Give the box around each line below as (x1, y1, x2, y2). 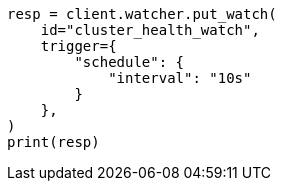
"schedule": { (74, 54, 185, 70)
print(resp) (7, 134, 100, 150)
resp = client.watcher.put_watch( (7, 6, 277, 22)
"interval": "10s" (108, 70, 252, 86)
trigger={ (40, 38, 117, 54)
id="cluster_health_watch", (40, 22, 260, 38)
